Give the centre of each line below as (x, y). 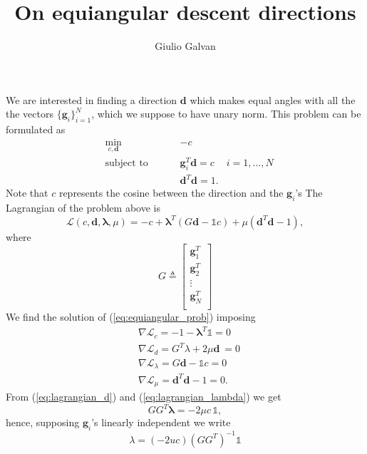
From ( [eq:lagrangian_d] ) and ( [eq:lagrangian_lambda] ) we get (144, 397)
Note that (27, 193)
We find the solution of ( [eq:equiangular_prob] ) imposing (131, 317)
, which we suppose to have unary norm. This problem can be (226, 114)
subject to (126, 164)
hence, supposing (43, 422)
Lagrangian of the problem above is (83, 208)
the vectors (30, 114)
